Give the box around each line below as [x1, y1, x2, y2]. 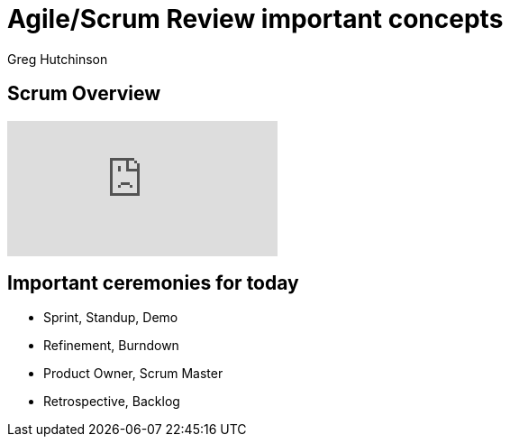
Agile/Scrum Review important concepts [7, 4, 504, 34]
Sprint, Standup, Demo [43, 310, 178, 326]
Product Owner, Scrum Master [43, 365, 223, 382]
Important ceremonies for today [7, 272, 299, 295]
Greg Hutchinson [7, 51, 108, 67]
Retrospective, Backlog [43, 393, 180, 410]
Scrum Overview [7, 82, 161, 106]
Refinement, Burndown [43, 338, 179, 354]
